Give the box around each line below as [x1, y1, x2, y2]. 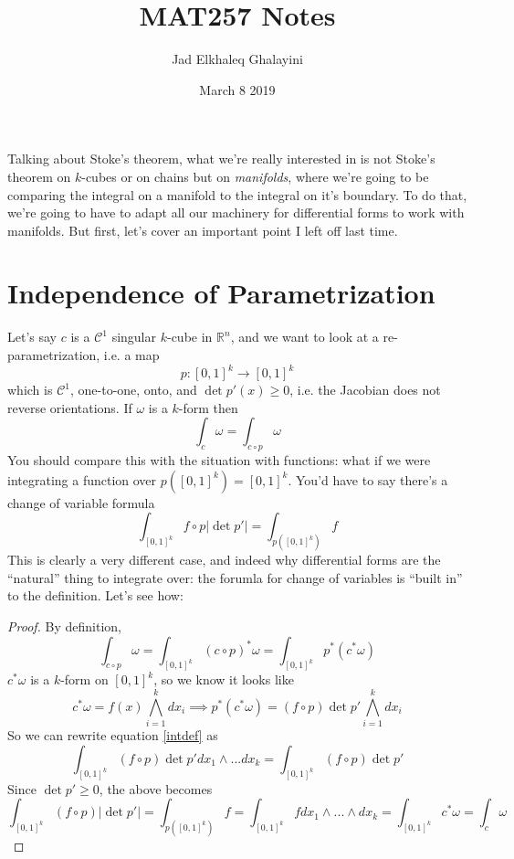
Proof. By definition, [7, 616, 121, 635]
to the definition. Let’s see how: [7, 586, 184, 605]
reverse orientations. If [7, 398, 132, 417]
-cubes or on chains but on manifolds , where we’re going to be [81, 166, 429, 186]
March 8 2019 [199, 80, 276, 99]
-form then [178, 398, 238, 417]
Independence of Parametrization [7, 274, 435, 312]
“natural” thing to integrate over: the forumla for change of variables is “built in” [7, 567, 463, 587]
